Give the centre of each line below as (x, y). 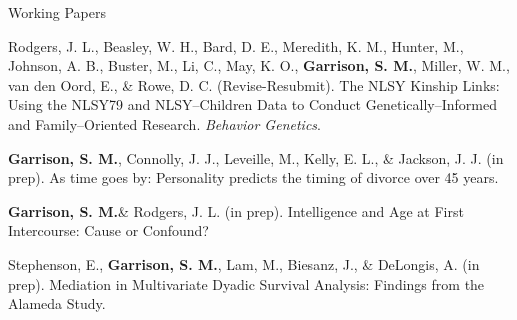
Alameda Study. (57, 303)
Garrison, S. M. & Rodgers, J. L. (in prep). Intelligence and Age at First (236, 210)
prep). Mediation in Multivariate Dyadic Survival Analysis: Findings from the (246, 283)
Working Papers (57, 12)
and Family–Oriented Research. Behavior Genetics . (164, 123)
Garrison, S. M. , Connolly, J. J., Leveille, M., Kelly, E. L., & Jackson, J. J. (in (256, 157)
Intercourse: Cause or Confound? (108, 230)
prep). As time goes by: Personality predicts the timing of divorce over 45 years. (253, 177)
